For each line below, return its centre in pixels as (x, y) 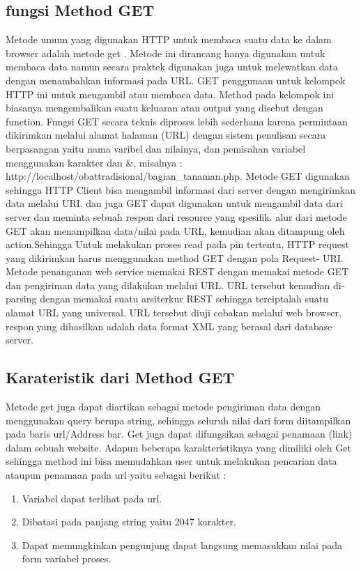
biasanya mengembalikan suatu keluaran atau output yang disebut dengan (164, 108)
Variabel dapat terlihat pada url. (92, 498)
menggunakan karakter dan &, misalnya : (94, 162)
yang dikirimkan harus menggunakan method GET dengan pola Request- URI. (175, 257)
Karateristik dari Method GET (120, 377)
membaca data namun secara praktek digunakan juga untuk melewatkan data (172, 67)
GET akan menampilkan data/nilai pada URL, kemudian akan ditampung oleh (175, 230)
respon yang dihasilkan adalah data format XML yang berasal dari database (169, 326)
